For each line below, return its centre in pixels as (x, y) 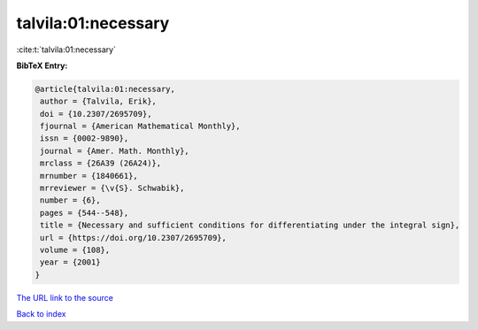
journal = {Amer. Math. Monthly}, (115, 151)
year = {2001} (70, 262)
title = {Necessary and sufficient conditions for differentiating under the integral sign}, (250, 225)
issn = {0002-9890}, (85, 138)
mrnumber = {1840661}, (89, 176)
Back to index (41, 314)
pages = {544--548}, (85, 213)
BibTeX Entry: (42, 65)
